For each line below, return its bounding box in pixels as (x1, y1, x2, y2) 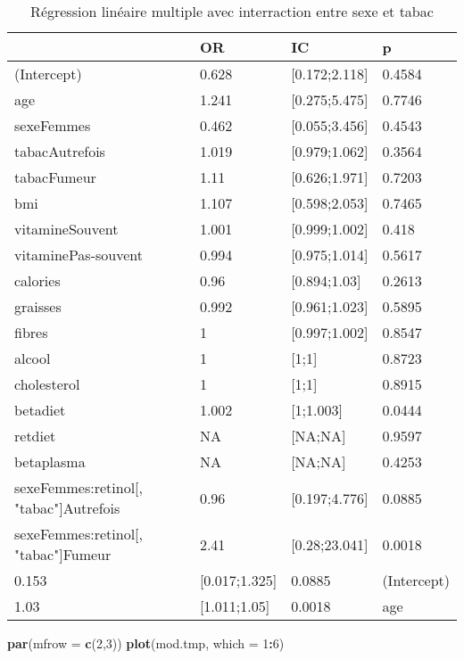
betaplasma (14, 451, 86, 472)
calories (14, 270, 61, 291)
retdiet (14, 425, 56, 446)
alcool (14, 348, 51, 368)
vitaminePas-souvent (14, 244, 143, 265)
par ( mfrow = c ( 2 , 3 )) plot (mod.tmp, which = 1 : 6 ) (7, 634, 285, 652)
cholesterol (14, 374, 80, 394)
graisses (14, 296, 62, 317)
